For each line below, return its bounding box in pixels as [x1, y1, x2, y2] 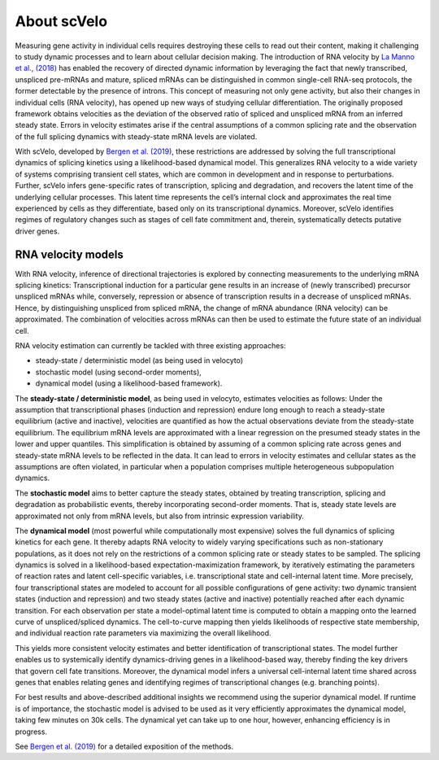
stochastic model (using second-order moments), [35, 367, 202, 377]
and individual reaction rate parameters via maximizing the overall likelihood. [15, 628, 272, 638]
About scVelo [15, 12, 108, 30]
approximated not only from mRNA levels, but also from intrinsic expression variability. [15, 511, 304, 521]
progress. [15, 727, 48, 736]
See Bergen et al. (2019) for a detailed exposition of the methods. [15, 741, 234, 751]
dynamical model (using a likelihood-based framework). [35, 378, 223, 388]
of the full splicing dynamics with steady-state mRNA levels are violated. [15, 131, 258, 142]
